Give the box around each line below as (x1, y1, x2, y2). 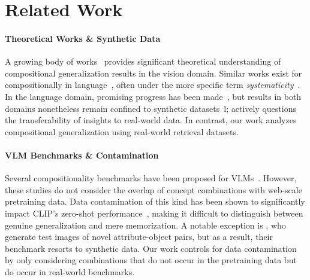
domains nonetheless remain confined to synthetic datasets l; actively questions (5, 102, 296, 114)
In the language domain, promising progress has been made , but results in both (5, 90, 302, 102)
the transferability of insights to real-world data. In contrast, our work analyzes (5, 114, 297, 126)
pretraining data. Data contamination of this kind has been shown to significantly (5, 195, 305, 208)
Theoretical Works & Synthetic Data (5, 32, 161, 44)
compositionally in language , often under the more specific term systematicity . (5, 78, 300, 91)
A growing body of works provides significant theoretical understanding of (5, 55, 281, 68)
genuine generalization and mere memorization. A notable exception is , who (5, 218, 286, 231)
